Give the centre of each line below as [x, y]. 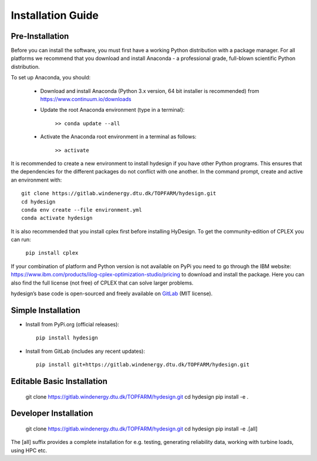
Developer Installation [52, 414]
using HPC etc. [29, 450]
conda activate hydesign [57, 218]
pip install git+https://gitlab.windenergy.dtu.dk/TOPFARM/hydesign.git [143, 365]
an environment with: [36, 180]
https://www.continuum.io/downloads [86, 99]
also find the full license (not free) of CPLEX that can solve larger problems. [102, 283]
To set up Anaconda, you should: [51, 78]
